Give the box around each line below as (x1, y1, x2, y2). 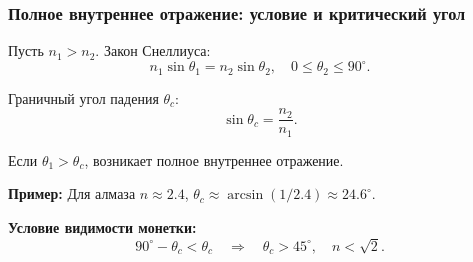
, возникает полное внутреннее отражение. (84, 149, 344, 170)
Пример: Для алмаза (8, 183, 136, 204)
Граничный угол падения (8, 87, 159, 108)
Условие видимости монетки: (8, 217, 197, 238)
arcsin (227, 188, 264, 203)
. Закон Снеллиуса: (95, 40, 211, 61)
